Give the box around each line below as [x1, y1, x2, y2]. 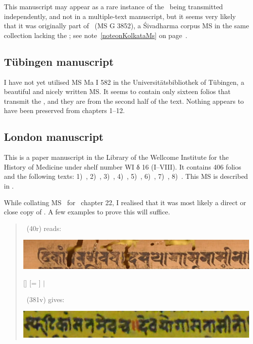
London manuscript [4, 129, 104, 144]
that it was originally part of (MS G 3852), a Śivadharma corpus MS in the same [4, 20, 249, 31]
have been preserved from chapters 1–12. [4, 105, 125, 115]
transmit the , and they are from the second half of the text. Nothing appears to [4, 96, 244, 106]
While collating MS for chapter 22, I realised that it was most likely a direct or [4, 197, 246, 207]
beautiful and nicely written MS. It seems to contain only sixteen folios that [4, 86, 231, 96]
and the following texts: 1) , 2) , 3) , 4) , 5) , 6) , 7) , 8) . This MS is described [4, 171, 248, 181]
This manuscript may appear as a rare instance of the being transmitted [4, 1, 223, 11]
